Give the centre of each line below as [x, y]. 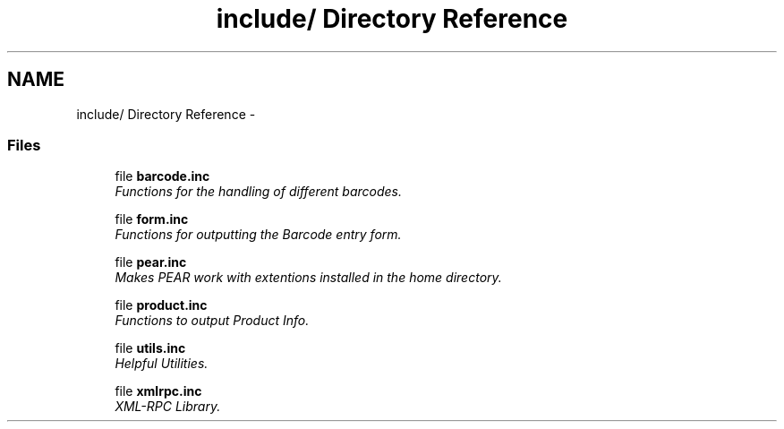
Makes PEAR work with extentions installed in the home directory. [308, 278]
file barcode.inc [162, 176]
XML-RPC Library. [168, 407]
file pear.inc [151, 262]
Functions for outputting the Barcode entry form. [258, 235]
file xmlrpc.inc [158, 391]
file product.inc [161, 305]
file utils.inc [150, 348]
